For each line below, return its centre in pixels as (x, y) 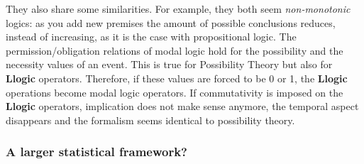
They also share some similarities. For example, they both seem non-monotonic (178, 9)
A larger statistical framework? (96, 152)
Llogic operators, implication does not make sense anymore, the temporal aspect (182, 106)
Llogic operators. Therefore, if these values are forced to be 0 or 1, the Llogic (177, 78)
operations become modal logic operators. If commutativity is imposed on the (175, 92)
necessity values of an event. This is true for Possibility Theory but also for (169, 64)
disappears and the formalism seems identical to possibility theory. (150, 120)
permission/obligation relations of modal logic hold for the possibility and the (175, 50)
